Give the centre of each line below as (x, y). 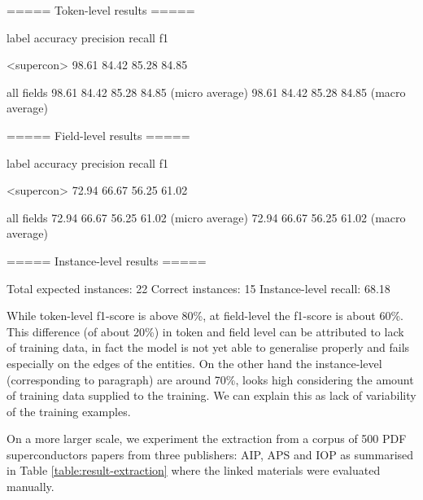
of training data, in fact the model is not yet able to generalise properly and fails (208, 347)
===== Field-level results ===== (98, 135)
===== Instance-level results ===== (107, 260)
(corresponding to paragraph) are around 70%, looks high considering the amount (210, 379)
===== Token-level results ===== (101, 10)
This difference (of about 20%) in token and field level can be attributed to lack (205, 331)
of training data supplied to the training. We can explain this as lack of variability (211, 395)
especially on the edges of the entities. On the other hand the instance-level (194, 363)
